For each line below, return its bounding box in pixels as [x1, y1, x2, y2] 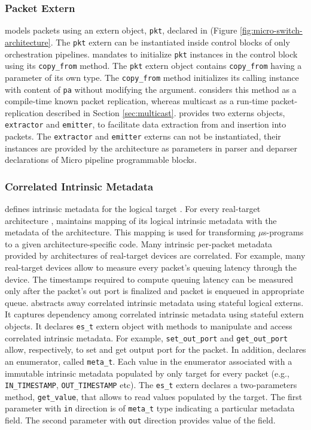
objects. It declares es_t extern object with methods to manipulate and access [5, 320, 292, 332]
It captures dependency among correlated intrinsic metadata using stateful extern [5, 308, 304, 320]
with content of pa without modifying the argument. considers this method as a [5, 83, 297, 95]
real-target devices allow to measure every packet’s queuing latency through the [5, 261, 297, 274]
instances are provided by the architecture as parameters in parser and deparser [5, 141, 297, 154]
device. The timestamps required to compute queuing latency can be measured [5, 272, 294, 285]
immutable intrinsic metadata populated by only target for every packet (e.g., [5, 367, 289, 379]
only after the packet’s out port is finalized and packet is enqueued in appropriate [5, 284, 304, 297]
